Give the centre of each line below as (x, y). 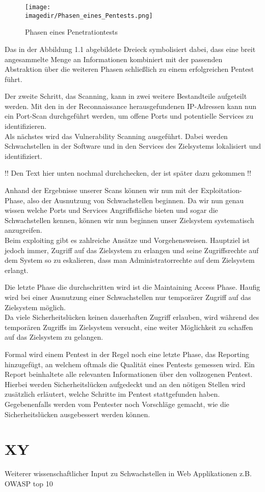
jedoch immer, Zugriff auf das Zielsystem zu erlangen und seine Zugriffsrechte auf (132, 250)
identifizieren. (26, 126)
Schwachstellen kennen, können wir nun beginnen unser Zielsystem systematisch (129, 220)
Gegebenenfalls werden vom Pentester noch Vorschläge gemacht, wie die (117, 404)
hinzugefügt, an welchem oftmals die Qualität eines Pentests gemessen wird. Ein (130, 364)
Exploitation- (221, 190)
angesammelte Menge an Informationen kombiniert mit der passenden (114, 59)
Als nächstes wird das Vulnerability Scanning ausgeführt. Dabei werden (116, 136)
